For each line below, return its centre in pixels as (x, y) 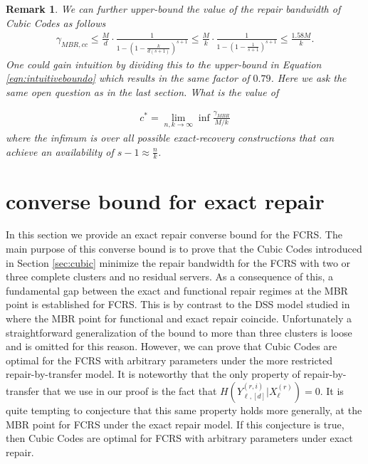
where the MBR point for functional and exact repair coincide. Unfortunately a (179, 318)
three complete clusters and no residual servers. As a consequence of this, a (170, 276)
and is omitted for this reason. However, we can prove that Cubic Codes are (172, 346)
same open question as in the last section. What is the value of (142, 91)
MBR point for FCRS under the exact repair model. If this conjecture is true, (175, 424)
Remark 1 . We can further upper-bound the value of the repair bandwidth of (173, 9)
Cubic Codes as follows (56, 22)
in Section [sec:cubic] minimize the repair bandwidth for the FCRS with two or (178, 262)
